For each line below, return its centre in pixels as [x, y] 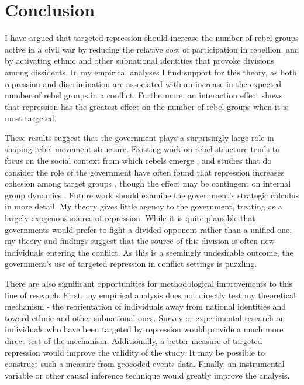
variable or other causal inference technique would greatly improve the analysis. [147, 375]
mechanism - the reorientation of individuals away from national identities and [146, 306]
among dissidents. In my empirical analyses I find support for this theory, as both [151, 72]
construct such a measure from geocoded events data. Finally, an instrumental [145, 364]
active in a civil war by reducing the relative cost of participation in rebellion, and [152, 49]
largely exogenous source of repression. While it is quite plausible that [130, 218]
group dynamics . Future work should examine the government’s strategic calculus [152, 195]
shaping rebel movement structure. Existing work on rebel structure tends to [142, 149]
